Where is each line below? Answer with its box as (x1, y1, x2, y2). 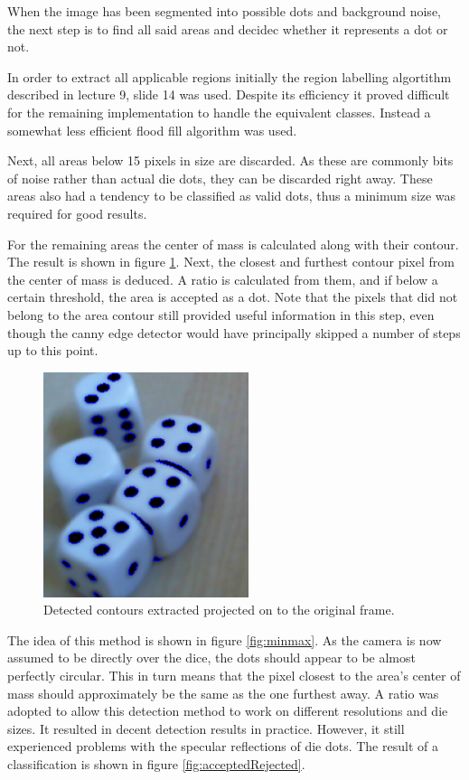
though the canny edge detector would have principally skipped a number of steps (7, 323, 461, 342)
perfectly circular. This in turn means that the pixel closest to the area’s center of (7, 665, 461, 684)
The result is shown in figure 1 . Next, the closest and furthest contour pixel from (7, 252, 455, 271)
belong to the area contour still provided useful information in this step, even (7, 305, 435, 324)
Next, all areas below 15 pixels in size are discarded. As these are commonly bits (7, 151, 454, 170)
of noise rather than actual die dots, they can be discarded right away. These (7, 168, 433, 187)
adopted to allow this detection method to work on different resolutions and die (7, 701, 448, 720)
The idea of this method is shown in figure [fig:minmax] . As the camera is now (7, 630, 442, 649)
